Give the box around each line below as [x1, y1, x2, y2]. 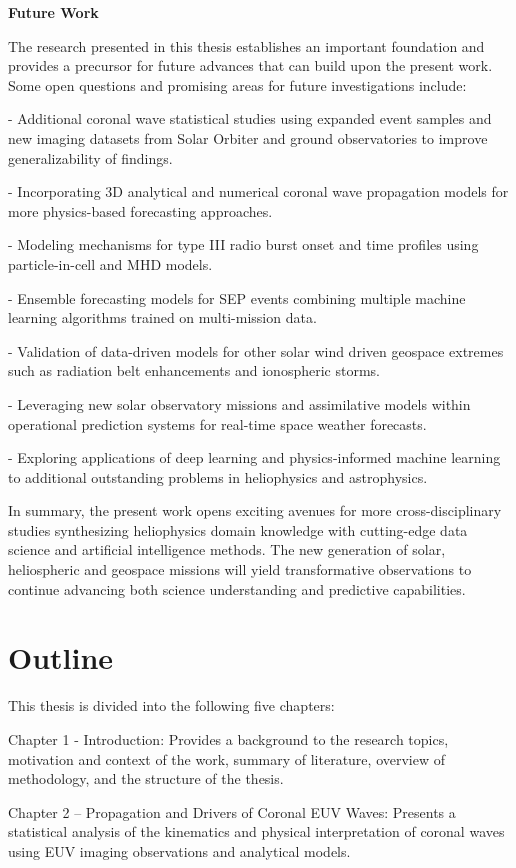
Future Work [8, 2, 99, 22]
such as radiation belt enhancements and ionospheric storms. [8, 360, 380, 381]
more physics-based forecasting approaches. [8, 200, 273, 221]
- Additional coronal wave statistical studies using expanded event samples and [8, 108, 492, 129]
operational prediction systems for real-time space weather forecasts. [8, 413, 427, 434]
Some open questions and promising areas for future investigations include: [8, 74, 467, 95]
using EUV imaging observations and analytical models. [8, 840, 351, 861]
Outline [8, 637, 114, 678]
